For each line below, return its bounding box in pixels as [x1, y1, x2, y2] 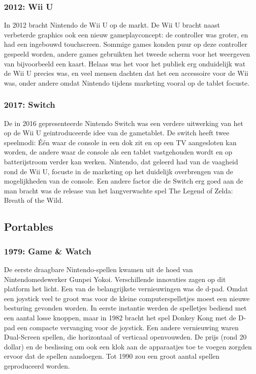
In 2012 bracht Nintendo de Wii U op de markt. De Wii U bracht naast [4, 20, 220, 30]
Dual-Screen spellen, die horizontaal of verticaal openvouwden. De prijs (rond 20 [4, 332, 247, 342]
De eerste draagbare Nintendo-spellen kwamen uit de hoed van [4, 264, 193, 274]
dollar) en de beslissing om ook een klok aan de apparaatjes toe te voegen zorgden [4, 341, 252, 351]
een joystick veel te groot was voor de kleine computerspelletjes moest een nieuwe [4, 293, 250, 303]
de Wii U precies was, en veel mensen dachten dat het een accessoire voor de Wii [4, 68, 249, 78]
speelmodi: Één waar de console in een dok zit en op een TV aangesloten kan [4, 137, 237, 147]
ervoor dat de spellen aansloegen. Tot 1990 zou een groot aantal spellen [4, 351, 220, 361]
